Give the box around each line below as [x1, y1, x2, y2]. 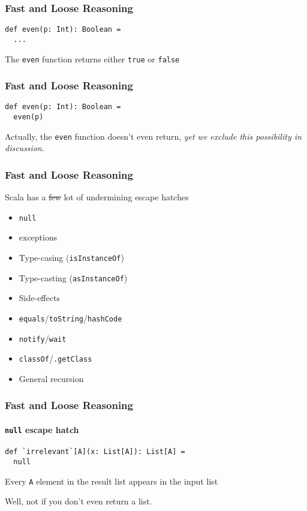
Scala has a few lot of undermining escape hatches [5, 191, 189, 203]
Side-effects [19, 291, 60, 304]
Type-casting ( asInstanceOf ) [19, 271, 128, 284]
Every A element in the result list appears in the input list [5, 474, 218, 487]
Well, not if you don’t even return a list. [5, 495, 152, 507]
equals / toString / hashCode [19, 311, 122, 324]
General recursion [19, 372, 84, 384]
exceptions [19, 231, 58, 244]
